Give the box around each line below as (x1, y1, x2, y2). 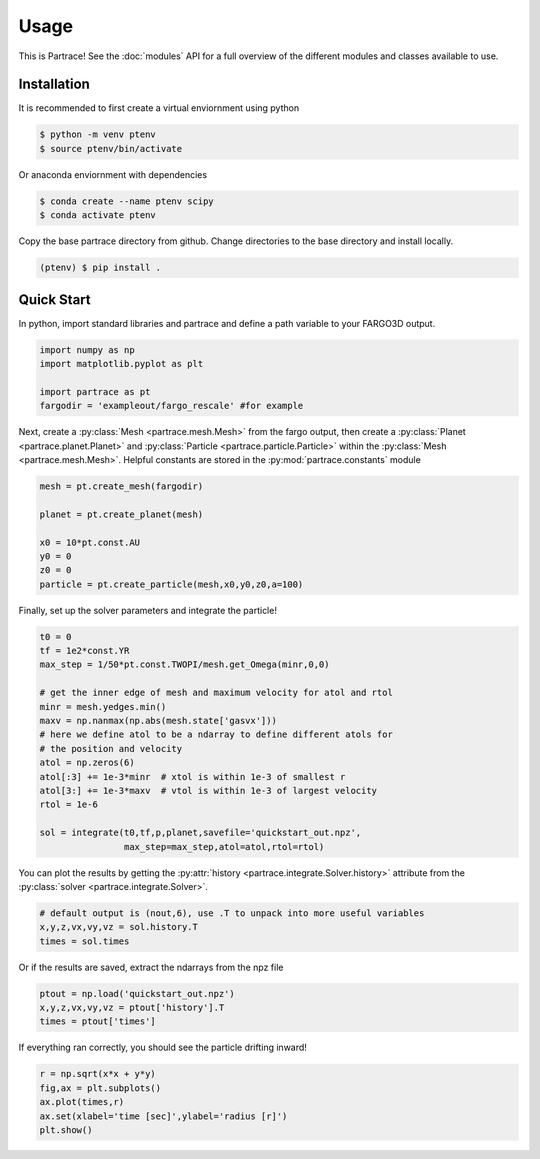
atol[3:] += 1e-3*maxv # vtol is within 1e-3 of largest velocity (39, 785, 378, 796)
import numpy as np (39, 344, 135, 355)
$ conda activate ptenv (39, 210, 157, 221)
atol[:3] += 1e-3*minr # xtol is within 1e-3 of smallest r (39, 771, 346, 782)
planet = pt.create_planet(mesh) (39, 508, 204, 520)
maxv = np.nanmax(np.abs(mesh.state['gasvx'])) (39, 715, 277, 726)
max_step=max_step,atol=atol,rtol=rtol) (123, 841, 325, 852)
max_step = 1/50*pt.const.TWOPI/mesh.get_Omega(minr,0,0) (39, 659, 330, 670)
